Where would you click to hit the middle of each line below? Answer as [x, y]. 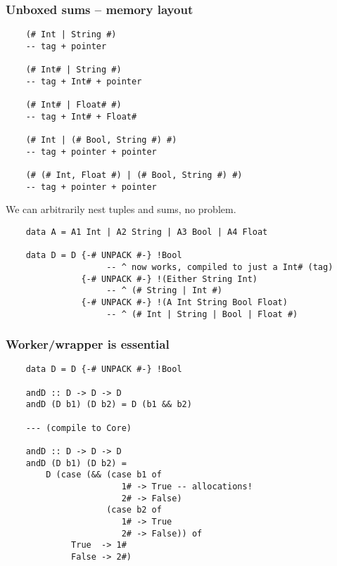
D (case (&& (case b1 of [104, 475]
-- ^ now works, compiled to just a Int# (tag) [220, 267]
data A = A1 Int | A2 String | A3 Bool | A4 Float [147, 232]
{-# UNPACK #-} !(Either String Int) [169, 279]
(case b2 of [134, 510]
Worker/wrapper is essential [88, 344]
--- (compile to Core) [78, 428]
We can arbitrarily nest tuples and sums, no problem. [121, 209]
